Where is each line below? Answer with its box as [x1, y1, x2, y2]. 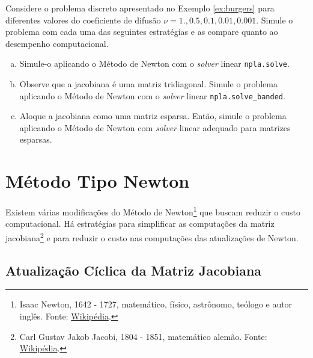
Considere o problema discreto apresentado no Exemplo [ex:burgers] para [5, 2, 275, 14]
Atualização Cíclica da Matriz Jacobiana [5, 261, 262, 279]
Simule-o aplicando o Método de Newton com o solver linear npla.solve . [19, 57, 290, 70]
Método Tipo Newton [5, 168, 190, 193]
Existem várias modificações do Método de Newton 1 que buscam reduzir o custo [5, 204, 301, 218]
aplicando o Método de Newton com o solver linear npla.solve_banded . [19, 89, 285, 102]
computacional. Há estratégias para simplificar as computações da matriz [5, 217, 275, 230]
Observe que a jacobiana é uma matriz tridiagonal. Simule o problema [19, 78, 278, 90]
